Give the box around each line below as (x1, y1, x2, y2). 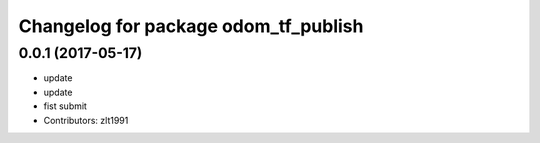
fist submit (43, 100, 87, 112)
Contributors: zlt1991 (43, 114, 129, 126)
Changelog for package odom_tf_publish (18, 15, 364, 37)
